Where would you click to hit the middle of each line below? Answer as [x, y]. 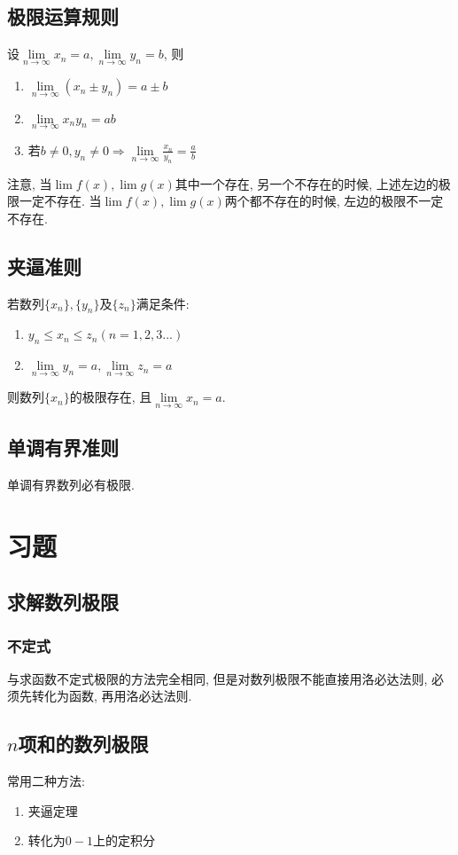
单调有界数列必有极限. [71, 484]
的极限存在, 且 [111, 397]
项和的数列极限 [83, 744]
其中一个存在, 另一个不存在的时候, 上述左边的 [307, 183]
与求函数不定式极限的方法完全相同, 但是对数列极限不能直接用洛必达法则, [217, 678]
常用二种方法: [46, 781]
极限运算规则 [63, 16]
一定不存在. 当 [60, 201]
